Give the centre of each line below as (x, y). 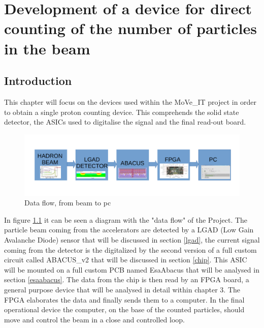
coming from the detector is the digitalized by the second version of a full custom (130, 249)
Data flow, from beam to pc (68, 203)
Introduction (38, 81)
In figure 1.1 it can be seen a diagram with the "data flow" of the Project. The (126, 219)
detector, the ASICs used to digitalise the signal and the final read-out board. (125, 122)
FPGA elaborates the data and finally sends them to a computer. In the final (124, 299)
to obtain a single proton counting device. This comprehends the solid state (122, 112)
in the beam (47, 48)
